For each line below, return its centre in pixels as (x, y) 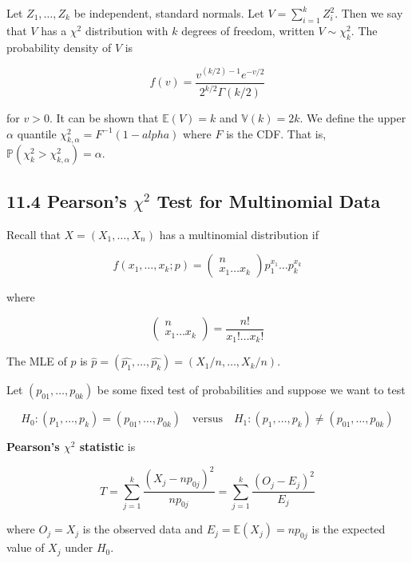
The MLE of (37, 361)
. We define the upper (353, 118)
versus (208, 419)
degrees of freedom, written (248, 30)
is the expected (349, 529)
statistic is (107, 447)
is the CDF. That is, (276, 133)
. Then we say (369, 13)
